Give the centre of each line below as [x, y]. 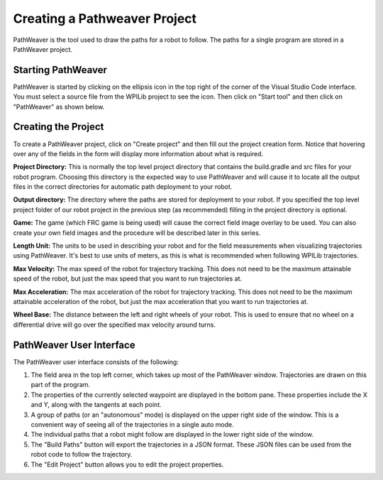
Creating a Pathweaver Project [105, 18]
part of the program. [61, 385]
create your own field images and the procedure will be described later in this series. [137, 233]
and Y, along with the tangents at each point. [96, 405]
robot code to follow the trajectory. [82, 454]
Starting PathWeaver [60, 70]
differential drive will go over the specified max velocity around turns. [115, 324]
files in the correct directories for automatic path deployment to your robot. [123, 187]
